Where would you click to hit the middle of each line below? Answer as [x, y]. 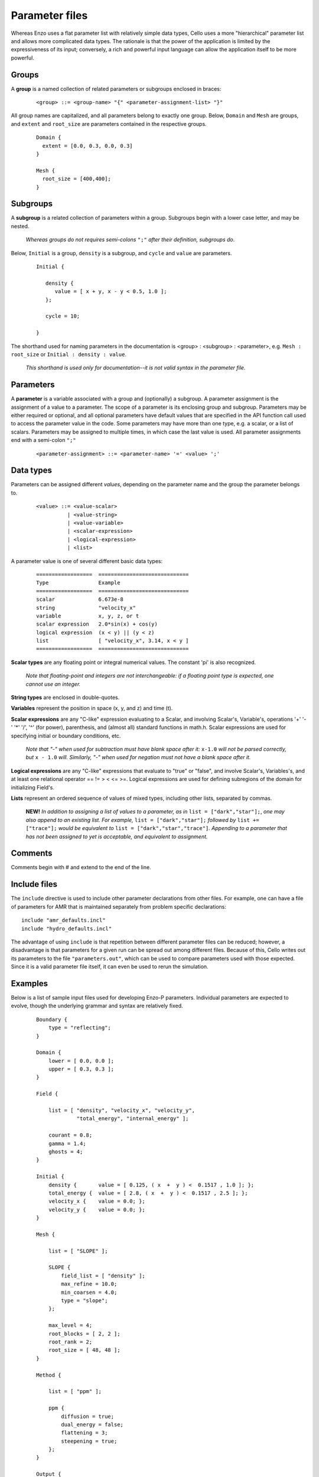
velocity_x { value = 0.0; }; [97, 1201]
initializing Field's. [32, 787]
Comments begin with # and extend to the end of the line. [81, 867]
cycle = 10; [63, 316]
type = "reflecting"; [80, 1028]
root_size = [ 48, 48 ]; [84, 1350]
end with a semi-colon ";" [43, 440]
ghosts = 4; [66, 1152]
